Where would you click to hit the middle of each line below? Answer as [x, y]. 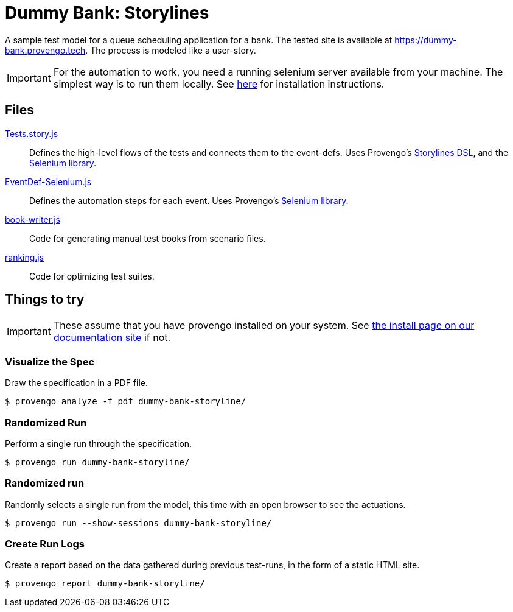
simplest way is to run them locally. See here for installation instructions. [219, 84]
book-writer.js [33, 219]
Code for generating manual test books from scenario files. [148, 238]
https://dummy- [426, 40]
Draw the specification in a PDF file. [77, 383]
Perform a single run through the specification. [99, 443]
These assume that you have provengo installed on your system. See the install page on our [264, 325]
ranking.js [25, 257]
